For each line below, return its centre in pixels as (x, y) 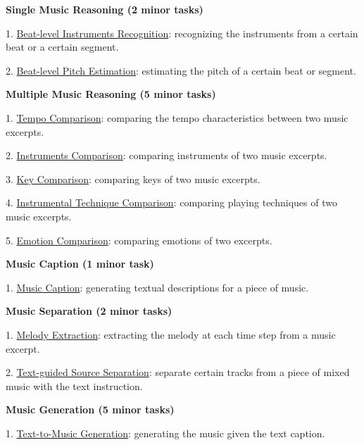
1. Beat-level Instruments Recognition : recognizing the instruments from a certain (182, 33)
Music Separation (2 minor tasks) (89, 311)
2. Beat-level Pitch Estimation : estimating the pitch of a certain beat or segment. (181, 70)
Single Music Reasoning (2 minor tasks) (105, 9)
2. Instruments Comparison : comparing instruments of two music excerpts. (167, 155)
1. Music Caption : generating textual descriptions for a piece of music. (157, 287)
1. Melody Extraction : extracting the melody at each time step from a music (171, 334)
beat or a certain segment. (62, 47)
